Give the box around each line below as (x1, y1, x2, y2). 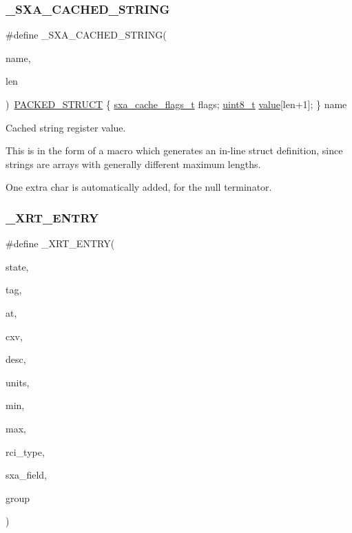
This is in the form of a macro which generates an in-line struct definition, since (6, 143, 343, 158)
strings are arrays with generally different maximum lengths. (6, 156, 261, 171)
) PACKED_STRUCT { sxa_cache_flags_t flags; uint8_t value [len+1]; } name (6, 97, 347, 111)
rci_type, (6, 444, 45, 459)
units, (6, 375, 30, 389)
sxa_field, (6, 468, 47, 482)
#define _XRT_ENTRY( (6, 236, 115, 251)
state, (6, 259, 29, 273)
